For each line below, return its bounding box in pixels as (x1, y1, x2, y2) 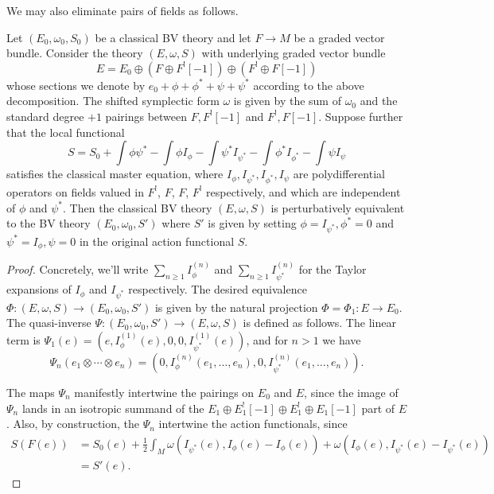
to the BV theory (6, 215, 91, 231)
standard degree (6, 107, 84, 124)
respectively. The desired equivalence (128, 281, 307, 298)
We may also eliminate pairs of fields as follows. (6, 2, 239, 18)
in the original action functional (79, 232, 235, 249)
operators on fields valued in (6, 183, 144, 200)
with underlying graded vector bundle (201, 45, 386, 61)
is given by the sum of (233, 92, 341, 109)
